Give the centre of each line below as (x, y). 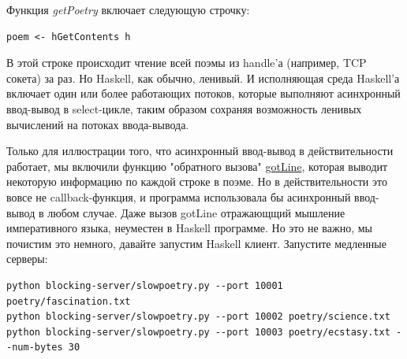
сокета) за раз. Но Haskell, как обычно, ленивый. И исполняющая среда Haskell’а (203, 78)
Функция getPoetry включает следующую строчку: (128, 9)
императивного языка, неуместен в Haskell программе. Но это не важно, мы (189, 228)
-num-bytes (35, 348)
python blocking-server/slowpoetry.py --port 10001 (145, 285)
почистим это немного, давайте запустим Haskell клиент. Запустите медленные (196, 243)
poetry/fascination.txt (69, 301)
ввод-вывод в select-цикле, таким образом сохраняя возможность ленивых (184, 108)
